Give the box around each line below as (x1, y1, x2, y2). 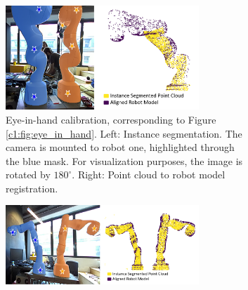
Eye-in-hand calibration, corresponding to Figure (6, 112, 216, 126)
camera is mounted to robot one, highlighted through (6, 140, 235, 154)
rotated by (6, 167, 51, 182)
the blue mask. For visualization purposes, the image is (6, 153, 243, 168)
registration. (6, 180, 58, 195)
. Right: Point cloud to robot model (72, 167, 226, 182)
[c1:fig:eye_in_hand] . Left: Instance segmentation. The (6, 126, 242, 140)
